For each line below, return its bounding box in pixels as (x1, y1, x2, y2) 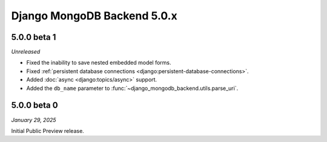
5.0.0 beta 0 (11, 100, 58, 111)
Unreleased (11, 48, 41, 56)
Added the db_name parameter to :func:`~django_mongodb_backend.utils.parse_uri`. (26, 85, 239, 92)
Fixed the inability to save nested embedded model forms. (26, 59, 172, 66)
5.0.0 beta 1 (11, 32, 56, 42)
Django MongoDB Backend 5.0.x (11, 9, 178, 22)
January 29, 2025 (11, 116, 57, 123)
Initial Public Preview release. (11, 127, 84, 134)
